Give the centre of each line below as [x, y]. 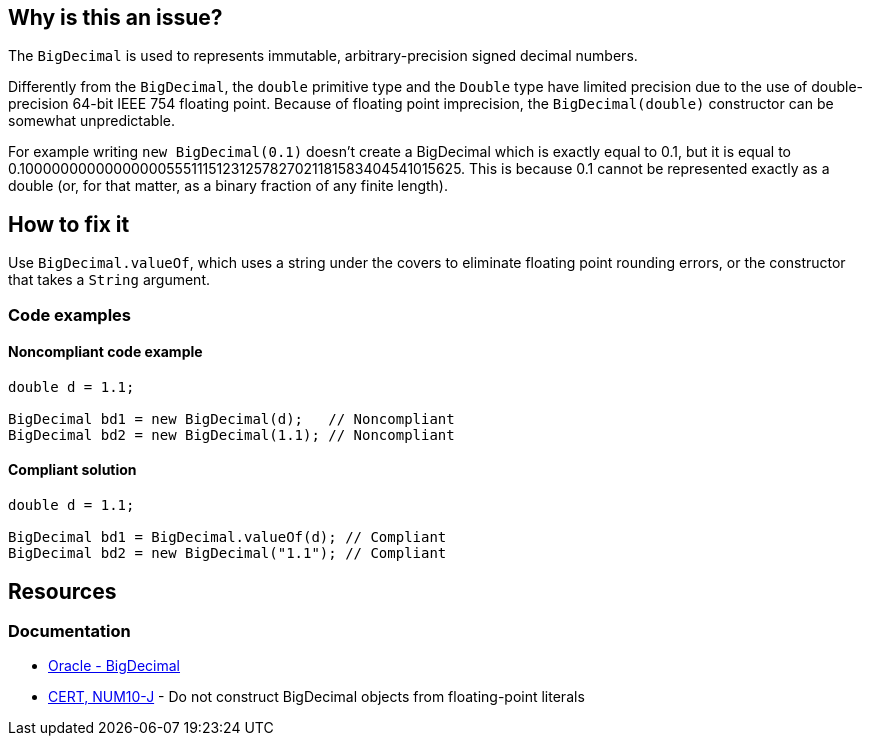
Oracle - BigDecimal [114, 666]
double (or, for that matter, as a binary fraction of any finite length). [228, 186]
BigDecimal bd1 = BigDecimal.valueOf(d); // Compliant [227, 537]
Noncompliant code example [105, 352]
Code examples [70, 314]
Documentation [69, 630]
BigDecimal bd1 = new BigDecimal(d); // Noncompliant [231, 418]
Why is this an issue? [115, 17]
